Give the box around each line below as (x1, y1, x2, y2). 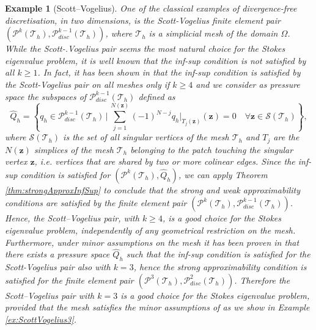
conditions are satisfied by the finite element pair (5, 196, 187, 209)
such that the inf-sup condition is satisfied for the (126, 248, 310, 260)
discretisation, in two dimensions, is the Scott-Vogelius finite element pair (5, 13, 281, 26)
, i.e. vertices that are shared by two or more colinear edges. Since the (34, 155, 295, 168)
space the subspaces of (5, 90, 87, 102)
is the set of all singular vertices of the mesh (63, 131, 229, 143)
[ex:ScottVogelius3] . (5, 313, 77, 326)
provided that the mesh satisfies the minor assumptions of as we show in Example (5, 301, 310, 314)
